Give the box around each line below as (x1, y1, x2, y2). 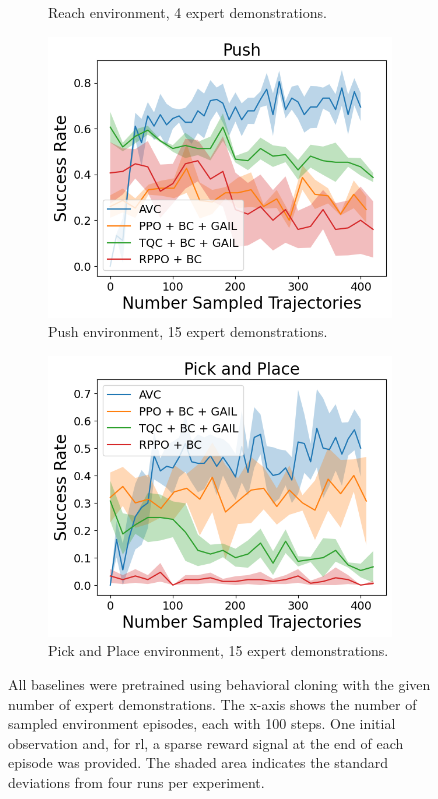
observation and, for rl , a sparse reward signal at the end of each (8, 732, 404, 753)
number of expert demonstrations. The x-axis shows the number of (8, 693, 417, 714)
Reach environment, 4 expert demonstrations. (48, 2, 327, 22)
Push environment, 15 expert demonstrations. (48, 321, 328, 342)
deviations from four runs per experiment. (8, 771, 265, 792)
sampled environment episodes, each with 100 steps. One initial (8, 713, 396, 734)
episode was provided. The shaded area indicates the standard (8, 752, 389, 773)
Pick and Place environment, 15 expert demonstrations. (48, 640, 389, 661)
